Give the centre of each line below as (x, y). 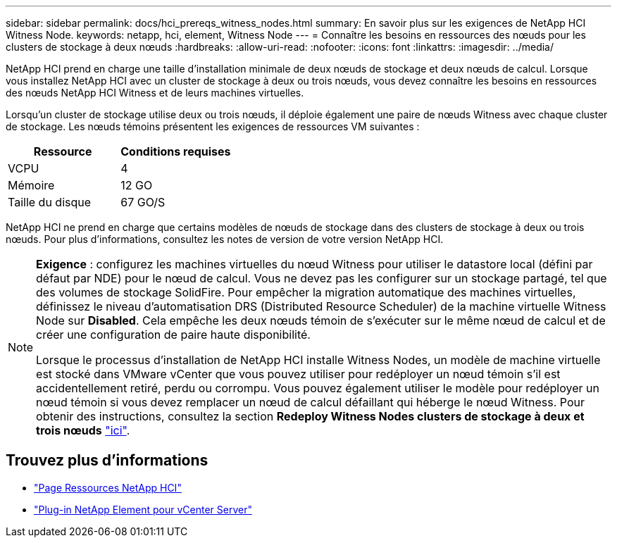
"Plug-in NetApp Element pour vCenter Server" (143, 509)
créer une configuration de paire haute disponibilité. (173, 335)
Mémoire (31, 185)
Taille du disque (50, 202)
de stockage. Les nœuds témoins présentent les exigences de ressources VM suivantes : (213, 126)
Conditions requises (176, 151)
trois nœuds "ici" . (83, 430)
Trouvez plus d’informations (107, 461)
